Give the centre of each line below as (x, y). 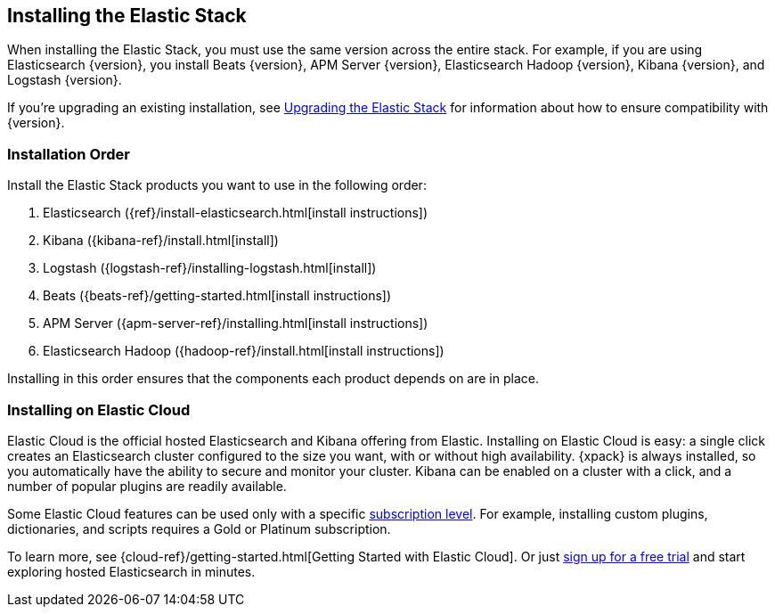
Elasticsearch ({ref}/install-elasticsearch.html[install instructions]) (236, 213)
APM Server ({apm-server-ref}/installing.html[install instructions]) (236, 323)
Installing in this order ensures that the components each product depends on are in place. (273, 379)
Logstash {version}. (65, 80)
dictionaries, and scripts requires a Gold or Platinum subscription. (199, 528)
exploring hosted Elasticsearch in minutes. (131, 571)
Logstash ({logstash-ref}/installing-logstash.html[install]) (210, 268)
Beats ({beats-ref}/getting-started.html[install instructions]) (217, 296)
